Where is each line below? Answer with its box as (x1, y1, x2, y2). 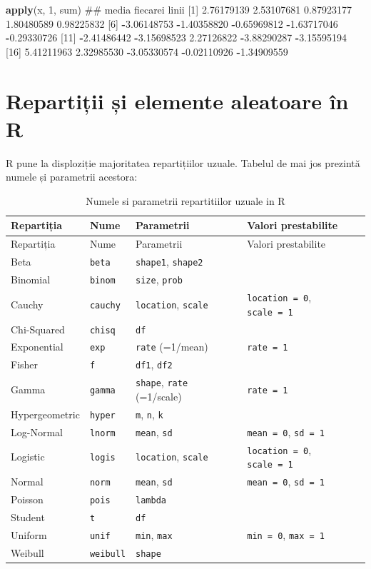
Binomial (11, 272, 51, 287)
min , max (136, 527, 173, 542)
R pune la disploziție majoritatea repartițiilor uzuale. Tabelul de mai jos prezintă (6, 155, 360, 170)
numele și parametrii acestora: (6, 169, 138, 184)
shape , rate (136, 375, 188, 390)
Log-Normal (11, 424, 63, 439)
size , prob (136, 272, 183, 287)
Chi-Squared (11, 321, 65, 336)
